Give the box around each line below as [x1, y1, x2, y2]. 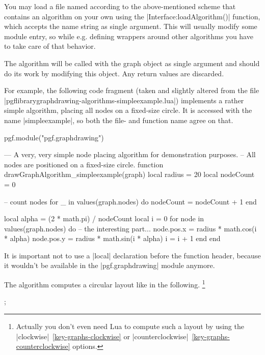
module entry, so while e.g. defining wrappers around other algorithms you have [4, 31, 253, 41]
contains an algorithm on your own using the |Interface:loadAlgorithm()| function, [4, 11, 260, 21]
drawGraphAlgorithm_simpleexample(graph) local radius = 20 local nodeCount [4, 169, 255, 180]
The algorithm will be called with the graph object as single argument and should [4, 57, 260, 68]
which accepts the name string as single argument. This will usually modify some [4, 21, 257, 32]
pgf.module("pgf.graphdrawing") [4, 132, 104, 142]
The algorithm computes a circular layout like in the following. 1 [4, 278, 205, 289]
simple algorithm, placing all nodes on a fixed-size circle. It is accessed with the [4, 105, 252, 115]
